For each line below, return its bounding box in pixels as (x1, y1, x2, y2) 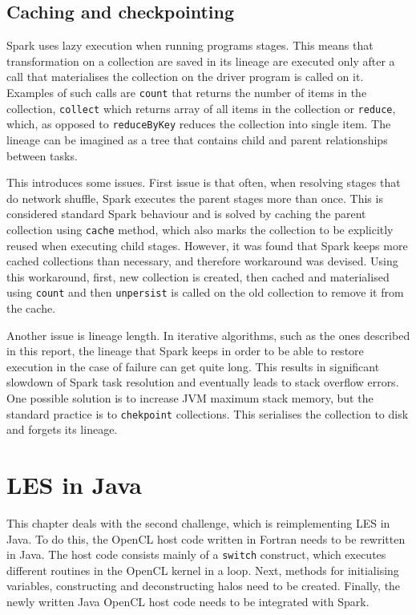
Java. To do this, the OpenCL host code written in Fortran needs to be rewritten (6, 530, 406, 547)
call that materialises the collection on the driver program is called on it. (6, 68, 364, 85)
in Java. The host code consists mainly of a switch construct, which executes (6, 546, 386, 563)
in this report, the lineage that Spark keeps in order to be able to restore (6, 342, 364, 359)
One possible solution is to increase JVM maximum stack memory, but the (6, 389, 374, 406)
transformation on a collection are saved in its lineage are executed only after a (6, 52, 395, 69)
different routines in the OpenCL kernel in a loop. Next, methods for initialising (6, 561, 399, 578)
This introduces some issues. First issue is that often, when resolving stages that (6, 174, 401, 191)
